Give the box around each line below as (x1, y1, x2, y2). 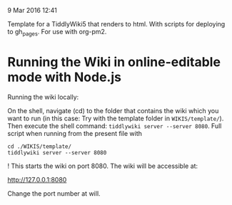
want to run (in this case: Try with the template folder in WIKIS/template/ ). (7, 114, 224, 122)
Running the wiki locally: (7, 93, 79, 101)
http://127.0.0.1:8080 (7, 175, 67, 184)
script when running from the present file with (7, 129, 143, 137)
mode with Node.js (7, 69, 121, 85)
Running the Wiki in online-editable (7, 53, 221, 70)
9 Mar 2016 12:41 (7, 6, 57, 14)
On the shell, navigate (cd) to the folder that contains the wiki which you (7, 106, 219, 115)
